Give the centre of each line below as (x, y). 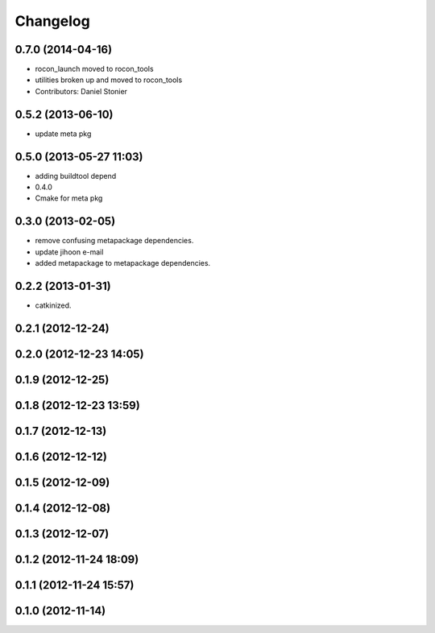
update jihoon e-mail (69, 252)
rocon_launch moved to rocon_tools (94, 69)
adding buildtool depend (76, 176)
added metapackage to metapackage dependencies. (123, 263)
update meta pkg (63, 134)
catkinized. (53, 305)
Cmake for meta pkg (69, 198)
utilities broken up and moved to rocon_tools (109, 80)
